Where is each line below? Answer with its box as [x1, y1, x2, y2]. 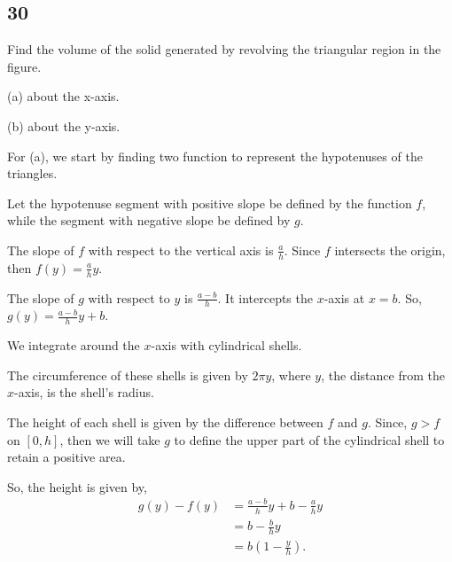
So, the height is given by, [7, 477, 147, 496]
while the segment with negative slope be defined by [7, 211, 291, 230]
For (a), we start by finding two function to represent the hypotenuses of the [7, 146, 423, 165]
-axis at [323, 288, 365, 307]
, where [271, 365, 311, 384]
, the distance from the [321, 365, 445, 384]
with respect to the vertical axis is [88, 240, 274, 259]
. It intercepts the [217, 288, 313, 307]
